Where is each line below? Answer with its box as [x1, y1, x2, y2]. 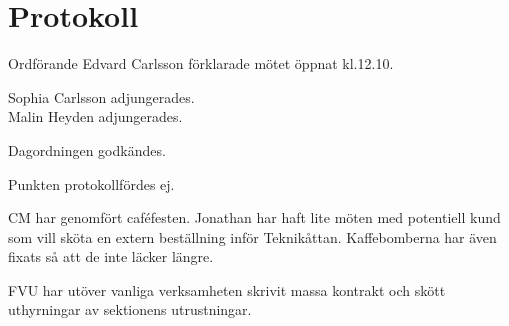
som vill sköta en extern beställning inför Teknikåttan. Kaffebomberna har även [8, 226, 497, 247]
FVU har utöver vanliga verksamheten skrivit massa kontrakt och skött [8, 279, 446, 300]
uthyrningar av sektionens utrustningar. [8, 299, 252, 320]
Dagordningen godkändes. [8, 139, 166, 160]
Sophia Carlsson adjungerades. [8, 86, 195, 107]
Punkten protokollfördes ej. [8, 173, 175, 194]
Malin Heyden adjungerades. [8, 106, 183, 127]
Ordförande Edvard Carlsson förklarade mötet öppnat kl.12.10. [8, 53, 394, 74]
